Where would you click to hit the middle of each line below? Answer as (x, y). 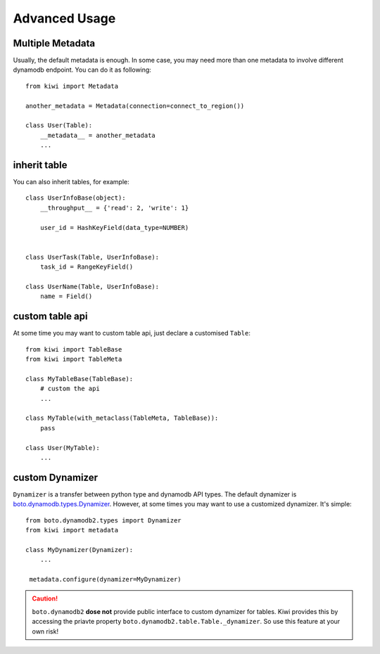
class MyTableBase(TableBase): (80, 379)
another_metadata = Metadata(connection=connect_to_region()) (135, 106)
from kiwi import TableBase (74, 349)
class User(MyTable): (63, 448)
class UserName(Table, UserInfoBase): (93, 287)
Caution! (45, 598)
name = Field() (66, 296)
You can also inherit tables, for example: (71, 182)
